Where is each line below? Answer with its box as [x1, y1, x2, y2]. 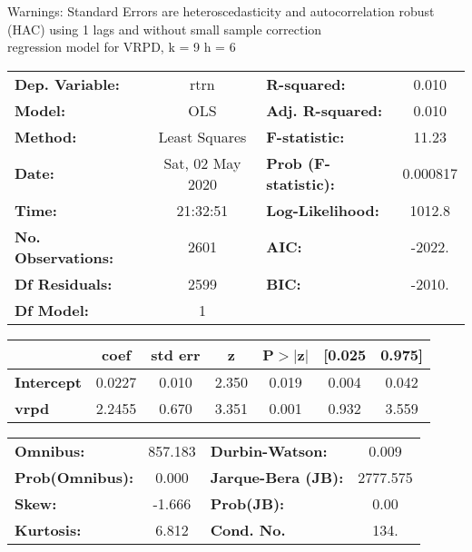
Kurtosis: [15, 518, 82, 540]
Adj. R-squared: [266, 99, 383, 121]
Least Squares [158, 125, 247, 147]
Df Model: [15, 299, 89, 320]
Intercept [15, 370, 82, 392]
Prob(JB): [210, 492, 285, 514]
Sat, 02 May [163, 152, 241, 173]
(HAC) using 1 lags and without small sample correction [7, 19, 322, 38]
